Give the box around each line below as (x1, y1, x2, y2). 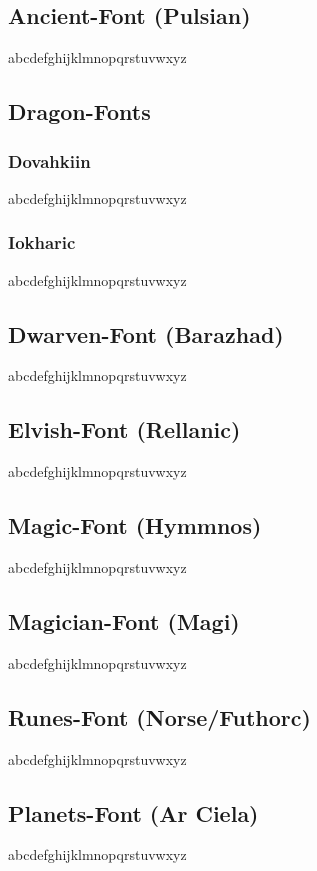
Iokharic (8, 230, 76, 255)
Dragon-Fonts (8, 96, 151, 127)
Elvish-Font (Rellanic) (8, 414, 241, 445)
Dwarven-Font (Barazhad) (8, 318, 284, 349)
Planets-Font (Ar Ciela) (8, 797, 259, 828)
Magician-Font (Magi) (8, 605, 240, 636)
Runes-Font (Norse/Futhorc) (8, 701, 311, 732)
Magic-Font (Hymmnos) (8, 510, 262, 541)
